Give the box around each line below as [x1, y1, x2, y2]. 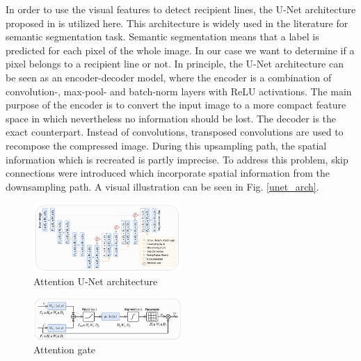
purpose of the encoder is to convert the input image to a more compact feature [6, 97, 346, 112]
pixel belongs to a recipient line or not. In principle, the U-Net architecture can [6, 56, 344, 71]
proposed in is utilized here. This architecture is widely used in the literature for [6, 15, 348, 30]
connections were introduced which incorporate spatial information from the [6, 166, 330, 180]
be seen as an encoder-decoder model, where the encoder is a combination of [6, 70, 332, 84]
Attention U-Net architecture [33, 274, 158, 289]
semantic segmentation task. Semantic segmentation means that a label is [6, 29, 319, 44]
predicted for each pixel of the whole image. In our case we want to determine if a [6, 42, 355, 57]
